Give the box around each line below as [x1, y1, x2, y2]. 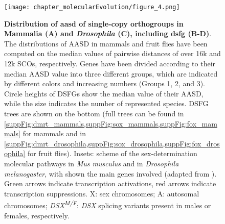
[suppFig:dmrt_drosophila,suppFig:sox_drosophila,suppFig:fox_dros [4, 138, 220, 148]
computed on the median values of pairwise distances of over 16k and [4, 48, 221, 59]
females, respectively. [4, 210, 70, 220]
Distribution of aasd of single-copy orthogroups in [4, 18, 184, 29]
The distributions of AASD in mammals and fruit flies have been [4, 38, 208, 48]
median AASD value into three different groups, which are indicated [4, 68, 218, 79]
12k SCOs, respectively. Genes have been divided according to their [4, 58, 216, 69]
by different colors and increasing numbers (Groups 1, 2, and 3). [4, 78, 206, 89]
